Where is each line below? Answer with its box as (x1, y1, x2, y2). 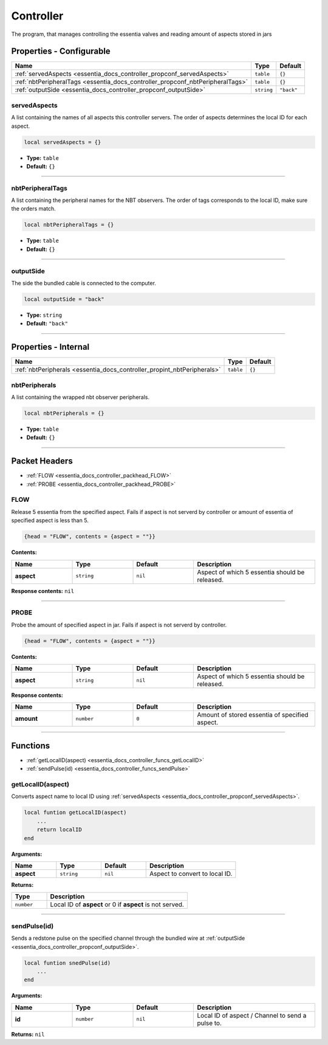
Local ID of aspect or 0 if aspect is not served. (50, 900, 185, 909)
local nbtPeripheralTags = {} (24, 221, 114, 228)
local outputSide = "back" (24, 296, 104, 302)
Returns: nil (11, 1030, 45, 1038)
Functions (11, 740, 50, 751)
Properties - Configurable (11, 46, 111, 57)
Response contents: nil (11, 587, 75, 594)
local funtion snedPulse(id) (24, 959, 111, 967)
